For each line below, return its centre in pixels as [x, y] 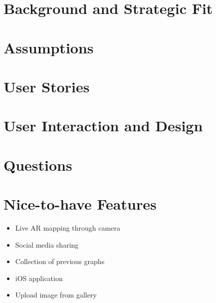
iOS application [39, 278]
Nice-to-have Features [80, 204]
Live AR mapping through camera [68, 228]
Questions [38, 164]
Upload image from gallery [56, 295]
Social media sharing [47, 244]
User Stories [47, 86]
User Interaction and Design [103, 126]
